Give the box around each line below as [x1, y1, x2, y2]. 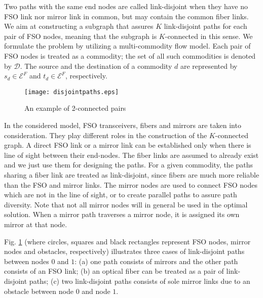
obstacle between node [4, 285, 73, 296]
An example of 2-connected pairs [24, 103, 126, 113]
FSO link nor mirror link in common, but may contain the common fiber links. [4, 11, 249, 21]
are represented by [180, 60, 238, 71]
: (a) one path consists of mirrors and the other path [74, 256, 238, 266]
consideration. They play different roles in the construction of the [4, 130, 207, 140]
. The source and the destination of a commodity [20, 60, 172, 71]
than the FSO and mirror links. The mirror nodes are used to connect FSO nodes [4, 179, 257, 190]
